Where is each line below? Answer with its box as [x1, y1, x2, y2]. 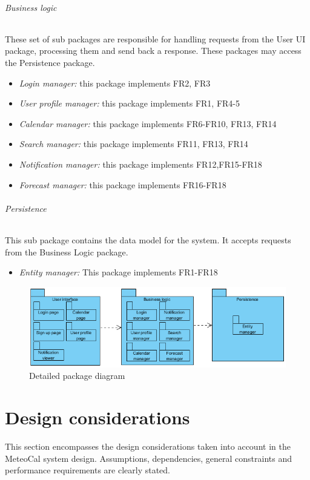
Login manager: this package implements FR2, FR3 [19, 76, 211, 89]
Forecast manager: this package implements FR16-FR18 [19, 178, 226, 191]
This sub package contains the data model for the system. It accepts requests [5, 233, 291, 246]
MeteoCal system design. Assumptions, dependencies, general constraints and [5, 452, 292, 464]
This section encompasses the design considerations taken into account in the [5, 440, 291, 453]
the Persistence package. [5, 56, 95, 68]
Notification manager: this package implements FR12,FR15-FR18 [19, 157, 262, 170]
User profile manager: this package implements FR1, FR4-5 [19, 97, 240, 110]
